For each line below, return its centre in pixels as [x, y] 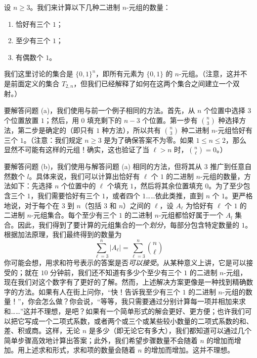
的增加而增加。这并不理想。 [189, 350]
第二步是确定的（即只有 [56, 130]
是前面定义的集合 [32, 83]
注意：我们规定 [58, 140]
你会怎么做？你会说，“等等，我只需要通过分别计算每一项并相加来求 [137, 301]
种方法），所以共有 [131, 130]
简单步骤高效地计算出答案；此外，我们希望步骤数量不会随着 [101, 340]
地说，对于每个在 [32, 205]
